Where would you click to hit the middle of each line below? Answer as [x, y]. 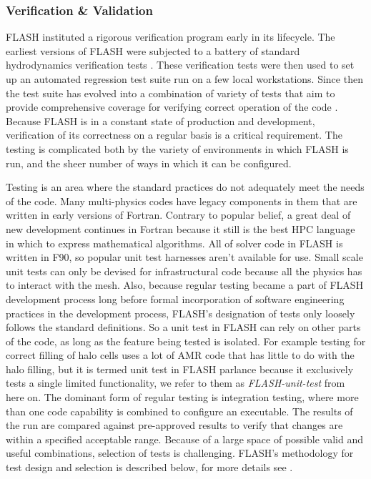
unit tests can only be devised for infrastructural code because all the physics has [184, 271]
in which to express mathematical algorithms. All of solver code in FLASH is [174, 243]
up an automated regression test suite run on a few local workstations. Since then [184, 79]
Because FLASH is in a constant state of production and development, [160, 120]
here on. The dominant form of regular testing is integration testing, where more [182, 397]
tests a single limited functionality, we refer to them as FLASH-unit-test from [175, 383]
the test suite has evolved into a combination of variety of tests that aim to [170, 93]
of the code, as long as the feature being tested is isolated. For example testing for [186, 341]
